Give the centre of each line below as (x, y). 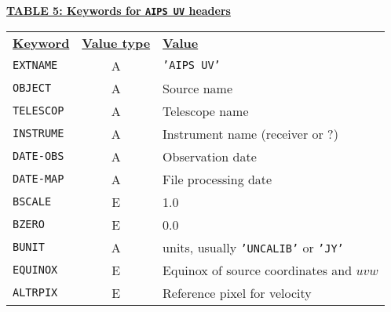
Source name (198, 88)
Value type (116, 42)
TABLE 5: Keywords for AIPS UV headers (119, 10)
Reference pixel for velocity (237, 292)
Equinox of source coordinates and (258, 270)
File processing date (217, 179)
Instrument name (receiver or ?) (250, 133)
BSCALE (32, 202)
